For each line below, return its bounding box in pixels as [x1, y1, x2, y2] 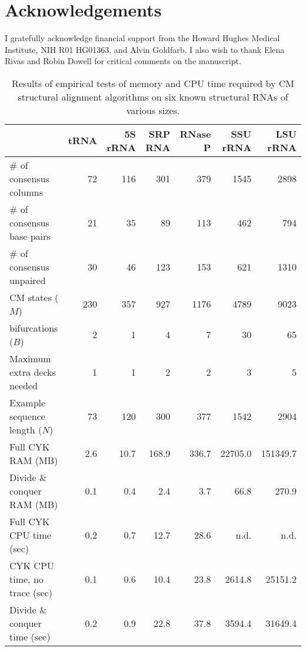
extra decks [9, 365, 56, 379]
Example [9, 395, 46, 409]
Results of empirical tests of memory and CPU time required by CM [11, 76, 295, 90]
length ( [9, 422, 42, 436]
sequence [9, 409, 45, 423]
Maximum [9, 351, 51, 365]
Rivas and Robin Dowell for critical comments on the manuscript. [5, 55, 241, 67]
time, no [9, 572, 44, 586]
